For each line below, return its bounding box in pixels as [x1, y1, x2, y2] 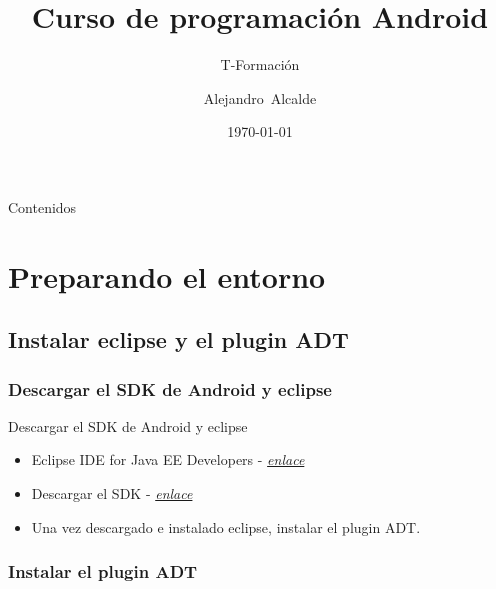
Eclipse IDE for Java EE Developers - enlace [31, 449, 305, 470]
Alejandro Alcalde [203, 87, 317, 108]
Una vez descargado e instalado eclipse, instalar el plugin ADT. [31, 516, 421, 537]
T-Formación [220, 54, 300, 75]
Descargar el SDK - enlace [31, 483, 193, 504]
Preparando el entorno [8, 255, 326, 296]
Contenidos [8, 196, 77, 217]
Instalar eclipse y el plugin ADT [8, 324, 349, 355]
